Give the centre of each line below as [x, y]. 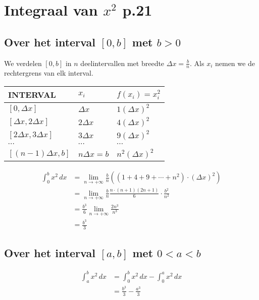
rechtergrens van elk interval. [49, 73]
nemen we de [235, 63]
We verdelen [23, 63]
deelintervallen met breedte [122, 63]
